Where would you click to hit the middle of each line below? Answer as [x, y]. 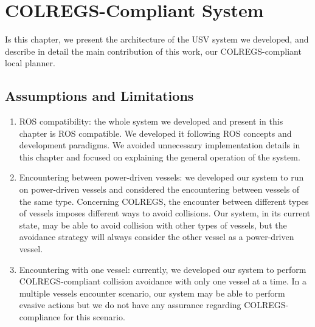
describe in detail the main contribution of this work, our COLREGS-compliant [153, 51]
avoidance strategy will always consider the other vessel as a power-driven [157, 237]
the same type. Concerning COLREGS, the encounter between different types [164, 201]
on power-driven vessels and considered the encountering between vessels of [159, 189]
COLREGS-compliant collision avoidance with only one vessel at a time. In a [163, 281]
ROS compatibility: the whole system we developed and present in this [151, 121]
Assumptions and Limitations [99, 96]
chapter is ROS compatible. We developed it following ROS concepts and [155, 133]
